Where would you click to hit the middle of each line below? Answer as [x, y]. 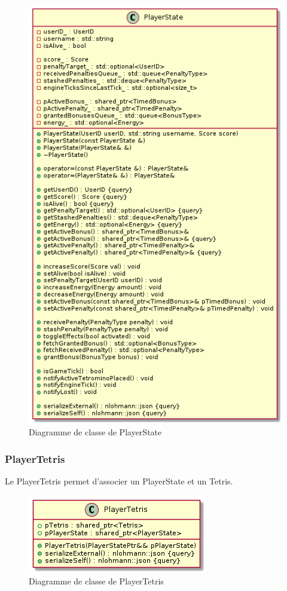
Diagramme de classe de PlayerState [95, 432]
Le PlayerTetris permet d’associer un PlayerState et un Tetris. [119, 481]
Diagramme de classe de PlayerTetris [96, 581]
